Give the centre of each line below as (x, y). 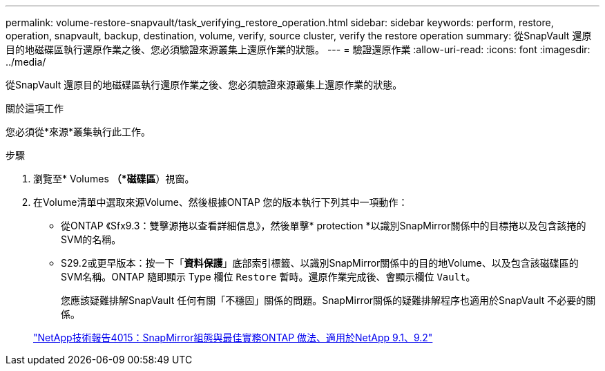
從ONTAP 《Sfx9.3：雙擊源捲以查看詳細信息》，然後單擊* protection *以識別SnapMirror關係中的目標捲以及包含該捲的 (324, 226)
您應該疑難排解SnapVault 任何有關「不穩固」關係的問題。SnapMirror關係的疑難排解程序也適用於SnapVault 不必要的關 (328, 300)
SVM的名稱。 (91, 239)
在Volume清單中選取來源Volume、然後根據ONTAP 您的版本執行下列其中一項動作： (221, 202)
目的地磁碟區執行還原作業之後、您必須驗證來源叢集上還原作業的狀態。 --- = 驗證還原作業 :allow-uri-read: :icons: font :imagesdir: (298, 49)
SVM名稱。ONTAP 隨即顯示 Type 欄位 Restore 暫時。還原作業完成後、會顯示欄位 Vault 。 (268, 277)
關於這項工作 (35, 108)
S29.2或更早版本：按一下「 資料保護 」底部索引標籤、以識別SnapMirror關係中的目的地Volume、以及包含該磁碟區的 (320, 263)
